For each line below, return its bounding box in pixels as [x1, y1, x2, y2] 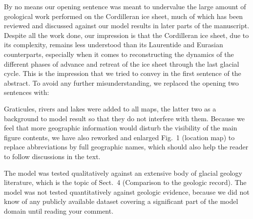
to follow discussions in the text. [4, 151, 101, 161]
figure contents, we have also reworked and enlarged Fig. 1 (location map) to [4, 132, 235, 142]
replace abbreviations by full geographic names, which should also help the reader [4, 142, 249, 152]
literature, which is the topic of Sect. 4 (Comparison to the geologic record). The [4, 177, 247, 187]
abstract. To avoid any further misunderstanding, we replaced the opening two [4, 77, 239, 88]
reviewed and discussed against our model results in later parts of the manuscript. [4, 20, 250, 31]
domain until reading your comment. [4, 205, 114, 216]
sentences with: [4, 87, 49, 97]
